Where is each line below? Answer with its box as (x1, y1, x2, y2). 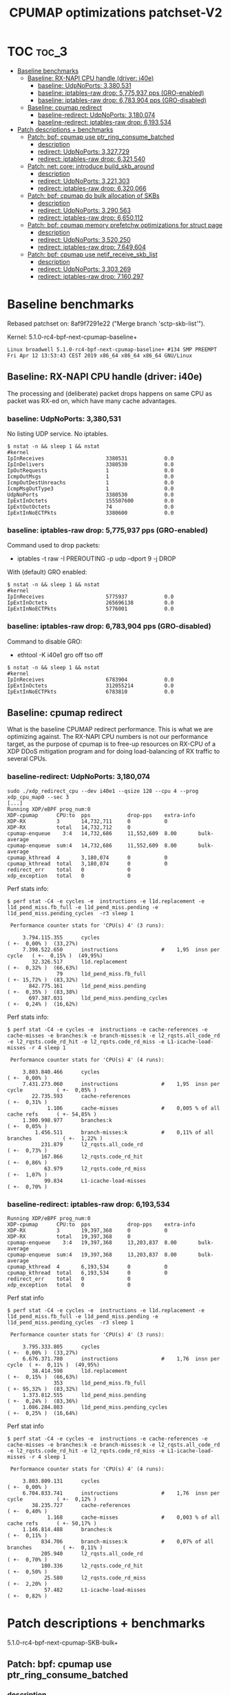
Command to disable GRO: (7, 637, 83, 646)
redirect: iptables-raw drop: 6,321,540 (37, 154, 146, 163)
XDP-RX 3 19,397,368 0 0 (7, 1227, 168, 1234)
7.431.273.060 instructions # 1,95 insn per (22, 1080, 220, 1087)
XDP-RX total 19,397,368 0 (7, 1233, 131, 1240)
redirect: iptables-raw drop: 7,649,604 (37, 243, 146, 251)
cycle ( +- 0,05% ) (7, 1087, 97, 1094)
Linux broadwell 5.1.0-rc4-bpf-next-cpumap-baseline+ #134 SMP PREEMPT (7, 346, 217, 353)
